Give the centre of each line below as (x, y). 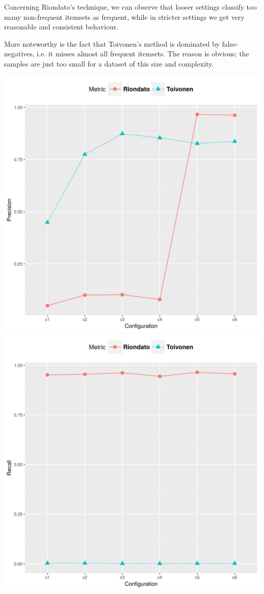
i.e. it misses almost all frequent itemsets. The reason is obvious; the (143, 54)
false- (230, 43)
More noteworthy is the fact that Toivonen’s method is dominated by (112, 43)
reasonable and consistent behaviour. (61, 27)
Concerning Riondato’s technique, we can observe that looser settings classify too (130, 7)
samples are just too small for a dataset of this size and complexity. (109, 63)
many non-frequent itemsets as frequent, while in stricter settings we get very (124, 16)
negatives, (19, 54)
